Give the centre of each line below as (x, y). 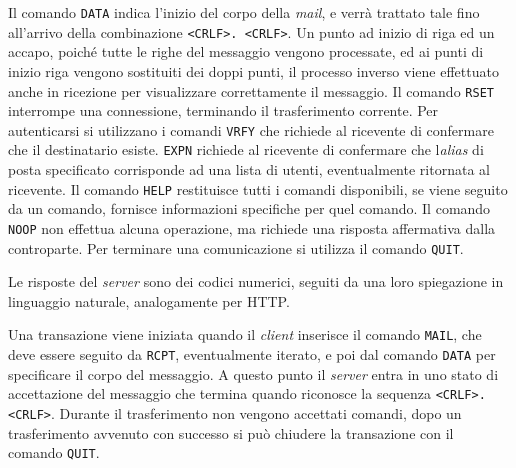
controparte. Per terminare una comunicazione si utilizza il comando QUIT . (236, 247)
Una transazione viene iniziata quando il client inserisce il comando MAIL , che (245, 334)
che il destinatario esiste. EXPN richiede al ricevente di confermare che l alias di (246, 149)
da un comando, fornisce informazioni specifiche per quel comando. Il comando (249, 208)
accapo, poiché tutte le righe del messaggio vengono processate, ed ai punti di (246, 51)
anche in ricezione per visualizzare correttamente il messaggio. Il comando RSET (251, 90)
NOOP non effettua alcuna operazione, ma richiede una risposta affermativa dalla (252, 227)
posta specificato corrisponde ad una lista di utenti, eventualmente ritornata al (249, 169)
